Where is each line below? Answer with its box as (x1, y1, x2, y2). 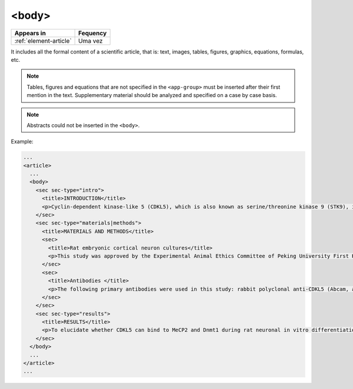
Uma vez (78, 36, 103, 45)
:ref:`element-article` (14, 36, 72, 45)
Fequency (78, 29, 107, 37)
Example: (11, 138, 34, 145)
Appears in (14, 29, 46, 37)
